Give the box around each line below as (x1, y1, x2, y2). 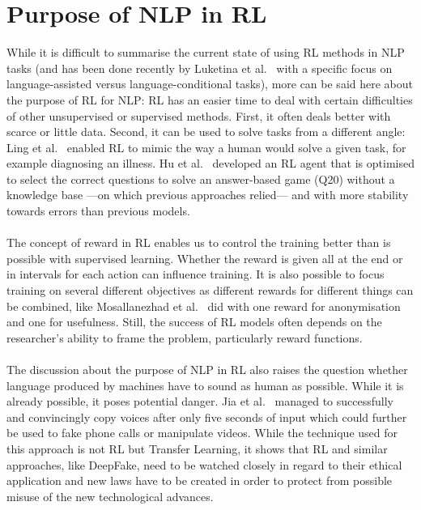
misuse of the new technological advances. (6, 487, 214, 504)
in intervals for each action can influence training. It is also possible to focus (6, 266, 385, 283)
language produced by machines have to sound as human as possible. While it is (6, 376, 404, 393)
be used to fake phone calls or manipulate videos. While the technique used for (6, 424, 398, 441)
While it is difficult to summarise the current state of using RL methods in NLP (6, 44, 405, 61)
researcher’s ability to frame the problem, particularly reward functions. (6, 329, 363, 346)
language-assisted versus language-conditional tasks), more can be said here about (6, 75, 413, 92)
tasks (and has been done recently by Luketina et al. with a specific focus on (6, 59, 393, 76)
